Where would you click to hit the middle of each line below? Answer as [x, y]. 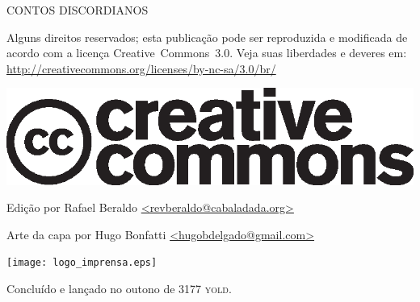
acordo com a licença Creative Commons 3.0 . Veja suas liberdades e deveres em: [207, 53]
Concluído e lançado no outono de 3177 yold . [119, 289]
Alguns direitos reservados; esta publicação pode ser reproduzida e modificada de [207, 37]
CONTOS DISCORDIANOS [78, 10]
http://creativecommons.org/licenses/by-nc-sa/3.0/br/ [141, 68]
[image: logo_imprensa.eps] [82, 263]
